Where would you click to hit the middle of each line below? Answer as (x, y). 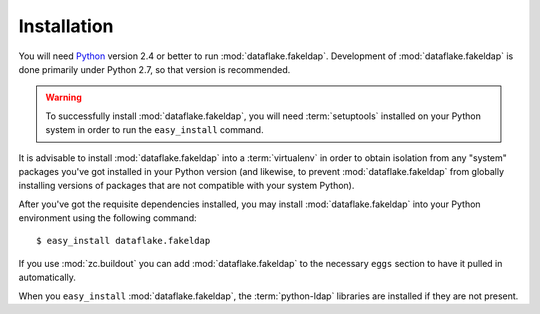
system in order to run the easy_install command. (154, 130)
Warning (63, 97)
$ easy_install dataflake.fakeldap (123, 241)
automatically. (47, 277)
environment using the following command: (107, 218)
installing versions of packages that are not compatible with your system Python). (186, 186)
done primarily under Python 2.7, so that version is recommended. (154, 69)
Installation (66, 26)
